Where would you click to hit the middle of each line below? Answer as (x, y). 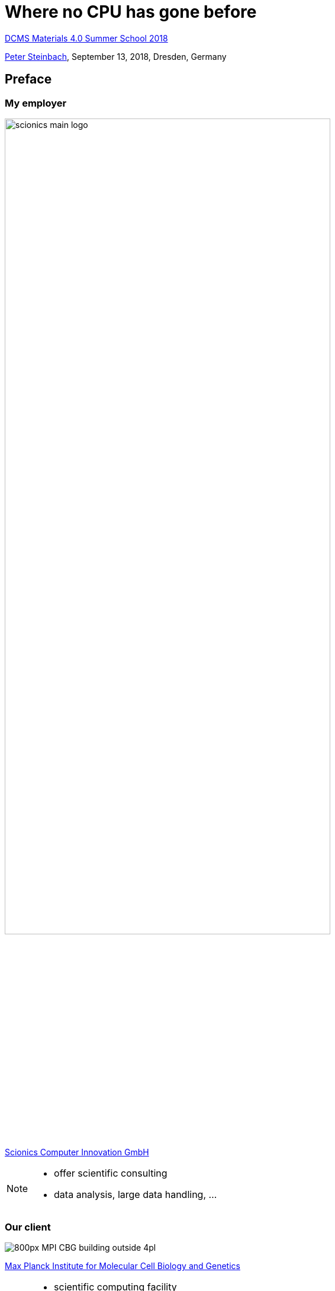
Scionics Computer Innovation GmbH (77, 1152)
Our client (28, 1227)
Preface (28, 79)
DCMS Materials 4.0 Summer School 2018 (86, 38)
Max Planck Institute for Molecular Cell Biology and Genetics (123, 1266)
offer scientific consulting (111, 1173)
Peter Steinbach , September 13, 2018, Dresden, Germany (116, 56)
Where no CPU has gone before (131, 12)
